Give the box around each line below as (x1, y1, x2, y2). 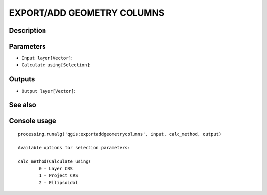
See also (9, 101, 37, 109)
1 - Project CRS (39, 173, 78, 178)
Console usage (9, 117, 57, 125)
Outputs (9, 75, 35, 84)
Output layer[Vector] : (21, 88, 75, 94)
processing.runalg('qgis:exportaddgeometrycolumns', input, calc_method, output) (18, 131, 222, 137)
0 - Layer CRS (39, 166, 73, 171)
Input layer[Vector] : (21, 55, 73, 61)
